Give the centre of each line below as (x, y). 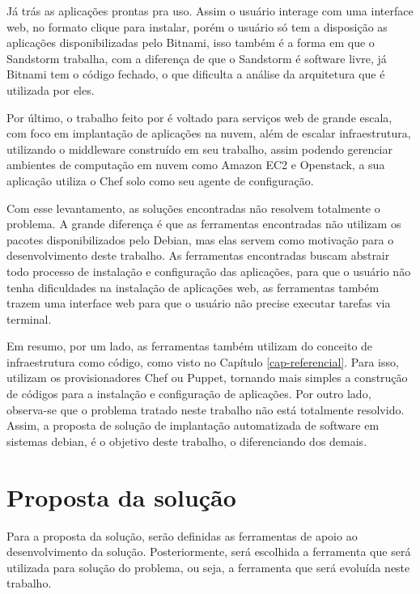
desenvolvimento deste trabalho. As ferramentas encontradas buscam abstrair (198, 255)
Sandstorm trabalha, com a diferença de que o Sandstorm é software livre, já (197, 58)
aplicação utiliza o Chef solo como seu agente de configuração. (160, 180)
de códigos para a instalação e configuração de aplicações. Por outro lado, (189, 394)
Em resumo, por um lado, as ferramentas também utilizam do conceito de (190, 346)
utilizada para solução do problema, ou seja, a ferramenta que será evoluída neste (208, 567)
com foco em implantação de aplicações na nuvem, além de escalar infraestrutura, (209, 133)
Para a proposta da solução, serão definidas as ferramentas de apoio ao (182, 535)
